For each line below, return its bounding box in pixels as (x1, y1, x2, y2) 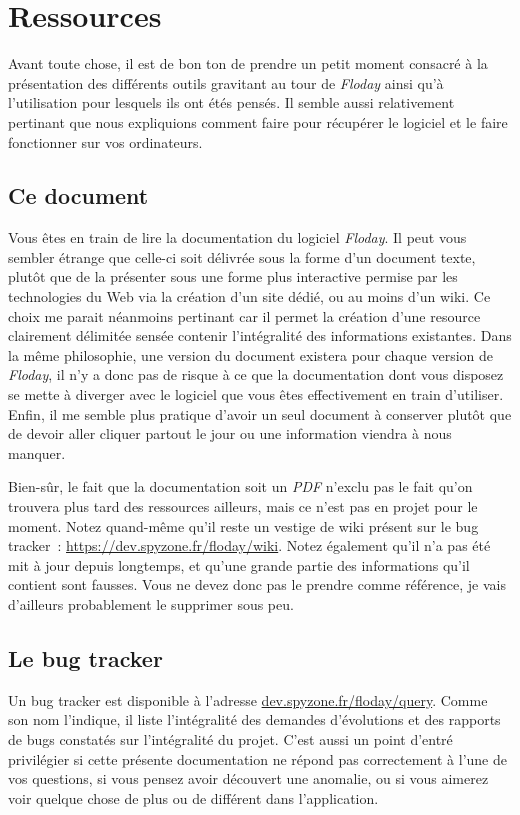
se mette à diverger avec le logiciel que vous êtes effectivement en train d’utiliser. (8, 384, 504, 405)
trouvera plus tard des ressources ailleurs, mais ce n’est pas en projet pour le (8, 496, 478, 517)
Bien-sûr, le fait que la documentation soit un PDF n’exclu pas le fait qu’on (8, 476, 473, 497)
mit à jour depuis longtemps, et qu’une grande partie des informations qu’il (8, 554, 470, 575)
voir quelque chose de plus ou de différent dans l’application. (8, 787, 379, 808)
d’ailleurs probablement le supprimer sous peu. (8, 593, 294, 614)
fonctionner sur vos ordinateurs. (8, 131, 203, 152)
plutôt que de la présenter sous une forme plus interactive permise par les (8, 266, 458, 287)
